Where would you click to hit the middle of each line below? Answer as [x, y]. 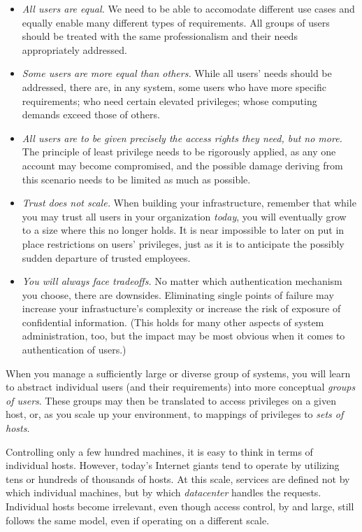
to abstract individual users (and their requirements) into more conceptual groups [181, 387]
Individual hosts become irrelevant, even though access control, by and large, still [180, 506]
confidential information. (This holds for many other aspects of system [173, 322]
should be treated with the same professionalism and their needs [160, 36]
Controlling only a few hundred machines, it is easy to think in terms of [159, 451]
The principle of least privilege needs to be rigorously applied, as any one [179, 152]
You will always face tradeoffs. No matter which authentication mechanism [182, 281]
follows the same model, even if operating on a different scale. [138, 520]
